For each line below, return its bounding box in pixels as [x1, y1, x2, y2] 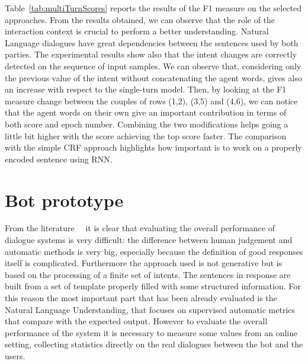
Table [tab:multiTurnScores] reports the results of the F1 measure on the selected [5, 2, 302, 14]
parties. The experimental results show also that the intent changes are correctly [5, 48, 297, 60]
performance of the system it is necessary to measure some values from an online [5, 326, 298, 339]
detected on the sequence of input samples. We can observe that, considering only [5, 59, 301, 72]
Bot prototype [5, 187, 124, 212]
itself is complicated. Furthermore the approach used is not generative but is [5, 257, 283, 269]
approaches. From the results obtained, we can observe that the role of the [5, 13, 275, 25]
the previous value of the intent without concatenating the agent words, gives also [5, 71, 302, 84]
